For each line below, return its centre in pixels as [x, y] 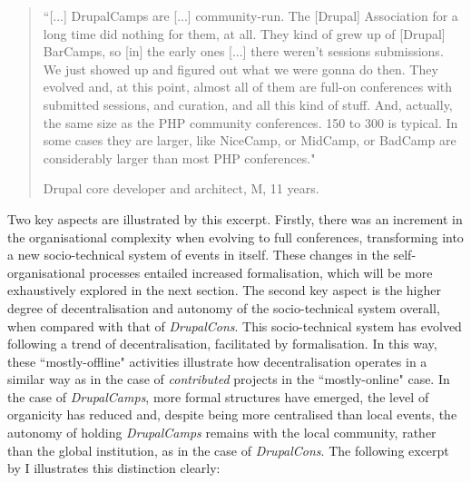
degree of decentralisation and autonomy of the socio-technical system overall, [224, 307]
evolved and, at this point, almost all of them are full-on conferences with [248, 87]
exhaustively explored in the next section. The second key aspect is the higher [224, 290]
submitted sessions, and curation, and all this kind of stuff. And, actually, [248, 104]
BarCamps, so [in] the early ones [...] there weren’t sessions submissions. [243, 51]
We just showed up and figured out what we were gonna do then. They [240, 69]
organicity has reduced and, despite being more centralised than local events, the [232, 414]
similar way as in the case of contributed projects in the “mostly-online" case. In [229, 379]
